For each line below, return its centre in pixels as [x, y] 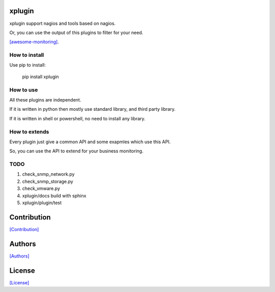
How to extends [29, 132]
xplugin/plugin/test [42, 203]
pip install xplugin [40, 77]
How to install [27, 55]
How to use [24, 90]
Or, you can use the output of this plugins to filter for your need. [76, 33]
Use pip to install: [28, 65]
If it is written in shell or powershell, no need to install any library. [77, 118]
